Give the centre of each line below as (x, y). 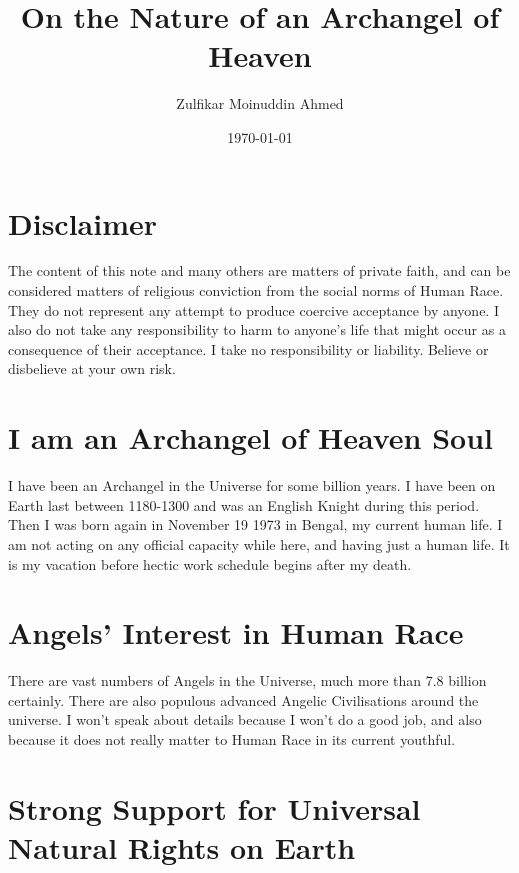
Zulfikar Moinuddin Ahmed (260, 103)
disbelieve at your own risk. (92, 368)
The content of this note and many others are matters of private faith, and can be (259, 270)
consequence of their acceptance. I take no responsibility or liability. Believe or (248, 348)
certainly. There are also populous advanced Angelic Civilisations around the (243, 699)
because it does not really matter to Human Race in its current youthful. (232, 739)
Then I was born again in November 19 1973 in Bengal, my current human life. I (255, 524)
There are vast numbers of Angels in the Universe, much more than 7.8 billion (247, 680)
